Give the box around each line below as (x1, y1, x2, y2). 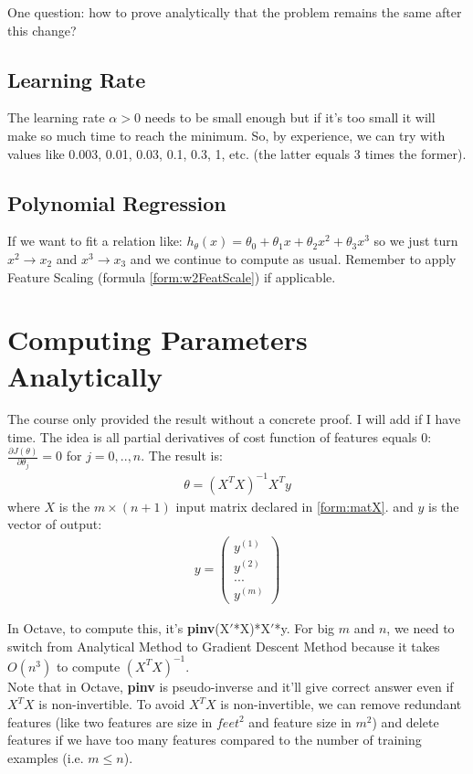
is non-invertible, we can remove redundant (220, 694, 462, 714)
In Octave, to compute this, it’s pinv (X (7, 618, 230, 637)
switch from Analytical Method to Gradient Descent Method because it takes (7, 636, 440, 655)
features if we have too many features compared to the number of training (7, 730, 422, 749)
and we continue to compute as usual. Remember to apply (130, 249, 457, 268)
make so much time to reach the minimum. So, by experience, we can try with (7, 125, 446, 144)
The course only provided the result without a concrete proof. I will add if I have (7, 409, 461, 429)
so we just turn (373, 231, 458, 250)
